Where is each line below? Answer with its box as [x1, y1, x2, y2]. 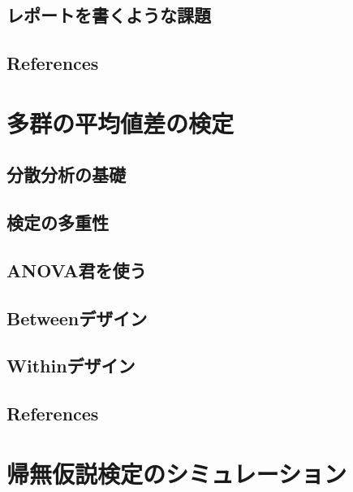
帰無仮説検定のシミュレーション [6, 456, 347, 490]
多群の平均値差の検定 [6, 106, 235, 139]
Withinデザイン [6, 353, 136, 378]
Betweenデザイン [6, 305, 148, 330]
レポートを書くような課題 [6, 2, 211, 28]
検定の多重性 [6, 210, 109, 235]
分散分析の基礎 [6, 162, 126, 187]
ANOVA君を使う [6, 257, 147, 282]
